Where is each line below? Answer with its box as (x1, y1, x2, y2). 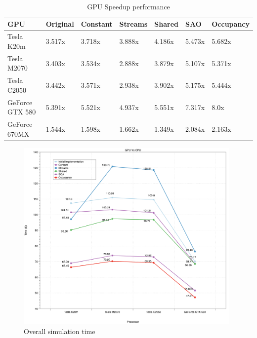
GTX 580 (7, 107, 36, 117)
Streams (119, 18, 148, 29)
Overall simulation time (24, 326, 95, 336)
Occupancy (212, 18, 250, 29)
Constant (81, 18, 113, 29)
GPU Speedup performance (87, 1, 170, 11)
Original (45, 18, 74, 29)
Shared (154, 18, 178, 29)
